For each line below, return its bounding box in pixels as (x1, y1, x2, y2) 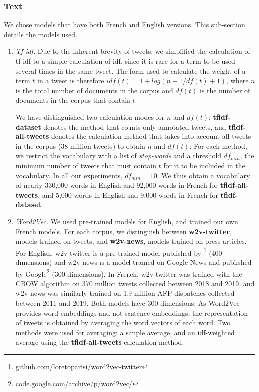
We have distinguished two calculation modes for (15, 111, 165, 122)
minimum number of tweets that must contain (15, 160, 156, 170)
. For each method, (189, 140, 247, 151)
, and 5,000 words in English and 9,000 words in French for (38, 189, 218, 200)
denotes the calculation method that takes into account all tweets (51, 131, 251, 141)
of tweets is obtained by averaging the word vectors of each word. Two (15, 317, 231, 328)
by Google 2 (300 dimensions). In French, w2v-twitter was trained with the (15, 267, 242, 279)
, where (226, 75, 249, 86)
